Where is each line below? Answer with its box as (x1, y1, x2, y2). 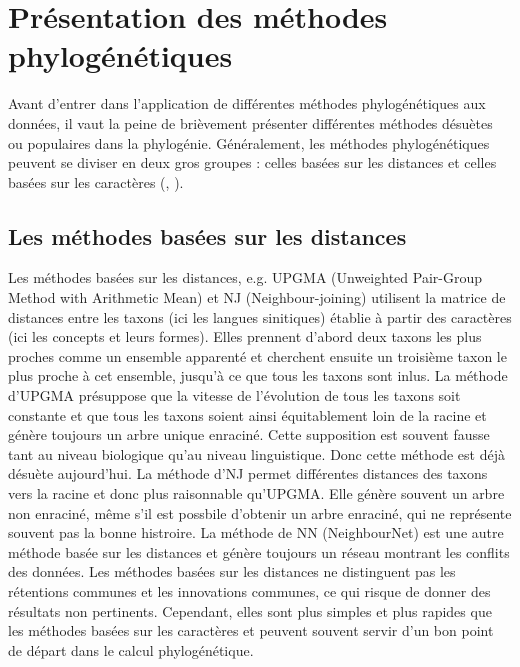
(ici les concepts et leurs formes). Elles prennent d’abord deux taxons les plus (8, 326, 482, 347)
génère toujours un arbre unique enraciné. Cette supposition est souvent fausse (8, 424, 490, 445)
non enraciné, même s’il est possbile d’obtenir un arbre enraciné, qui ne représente (8, 502, 512, 523)
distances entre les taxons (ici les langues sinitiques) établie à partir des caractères (8, 306, 512, 327)
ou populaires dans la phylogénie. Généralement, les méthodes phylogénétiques (8, 132, 490, 153)
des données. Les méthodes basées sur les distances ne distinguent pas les (8, 561, 456, 582)
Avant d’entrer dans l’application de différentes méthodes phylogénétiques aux (8, 93, 486, 114)
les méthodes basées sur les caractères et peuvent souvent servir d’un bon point (8, 620, 494, 641)
